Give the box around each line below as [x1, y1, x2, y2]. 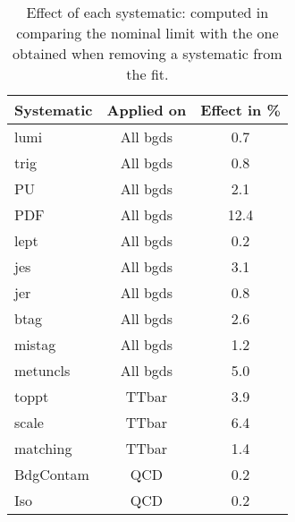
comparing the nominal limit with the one [16, 22, 279, 43]
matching [14, 438, 72, 458]
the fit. [126, 64, 169, 84]
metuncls [14, 360, 71, 381]
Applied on [106, 99, 187, 120]
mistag [14, 334, 56, 355]
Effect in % [200, 99, 281, 120]
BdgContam [14, 464, 89, 484]
